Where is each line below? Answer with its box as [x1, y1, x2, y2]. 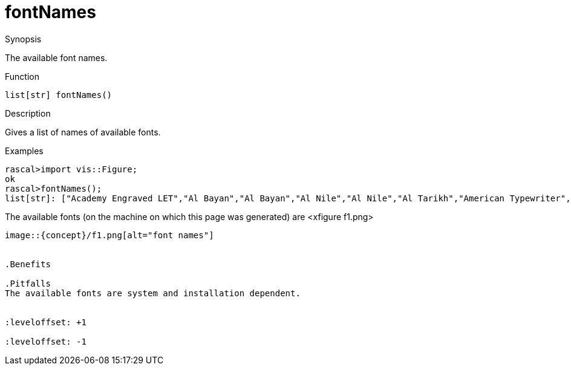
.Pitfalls [5, 278, 51, 288]
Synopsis [5, 33, 42, 44]
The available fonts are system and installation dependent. [5, 288, 301, 298]
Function [5, 71, 39, 82]
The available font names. [5, 52, 108, 63]
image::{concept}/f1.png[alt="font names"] [5, 230, 214, 240]
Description [5, 108, 51, 118]
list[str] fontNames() [5, 89, 113, 100]
